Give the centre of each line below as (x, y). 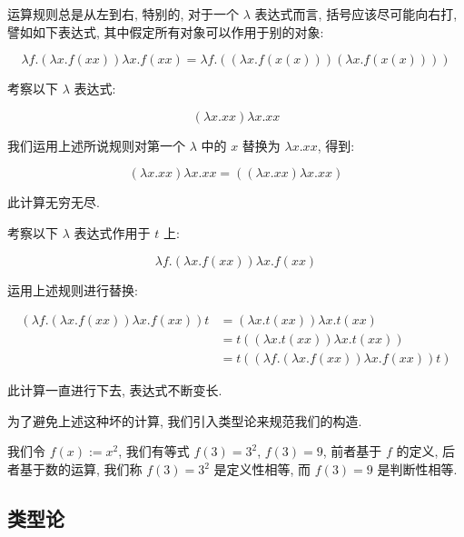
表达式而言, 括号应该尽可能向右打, (356, 14)
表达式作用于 (112, 232)
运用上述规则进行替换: (73, 289)
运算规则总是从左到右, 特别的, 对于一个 (123, 14)
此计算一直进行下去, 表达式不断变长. (115, 390)
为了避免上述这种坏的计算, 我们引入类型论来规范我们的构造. (185, 420)
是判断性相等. (417, 469)
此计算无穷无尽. (54, 202)
